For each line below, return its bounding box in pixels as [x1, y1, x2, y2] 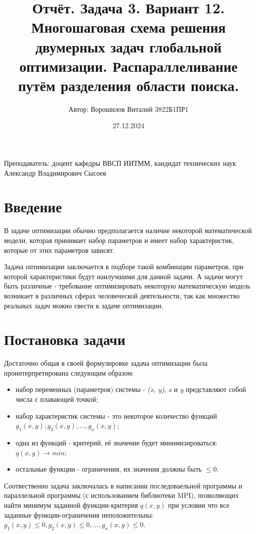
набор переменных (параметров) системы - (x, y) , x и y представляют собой [15, 384, 246, 394]
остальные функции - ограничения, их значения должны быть [15, 464, 202, 474]
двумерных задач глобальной [35, 36, 222, 56]
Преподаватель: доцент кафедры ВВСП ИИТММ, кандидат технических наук [4, 158, 236, 168]
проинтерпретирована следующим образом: [4, 367, 134, 378]
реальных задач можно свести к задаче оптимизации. [4, 300, 164, 310]
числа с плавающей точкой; [15, 394, 98, 404]
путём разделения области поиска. [18, 75, 239, 95]
